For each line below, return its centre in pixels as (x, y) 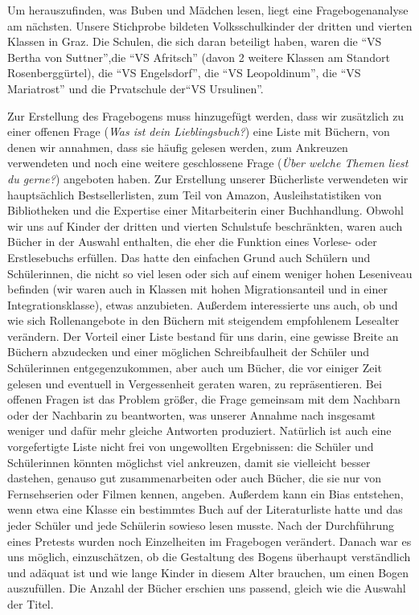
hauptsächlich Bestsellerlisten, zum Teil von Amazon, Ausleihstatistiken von (195, 194)
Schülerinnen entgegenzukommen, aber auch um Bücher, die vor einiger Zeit (195, 368)
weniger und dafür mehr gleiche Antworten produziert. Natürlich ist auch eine (199, 430)
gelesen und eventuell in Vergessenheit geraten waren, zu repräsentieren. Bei (195, 383)
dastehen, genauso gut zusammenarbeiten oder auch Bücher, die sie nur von (194, 478)
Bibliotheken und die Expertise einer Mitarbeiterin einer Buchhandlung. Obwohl (205, 210)
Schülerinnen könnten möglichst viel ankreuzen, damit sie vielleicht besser (189, 462)
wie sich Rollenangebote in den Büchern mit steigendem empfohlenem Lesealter (203, 320)
